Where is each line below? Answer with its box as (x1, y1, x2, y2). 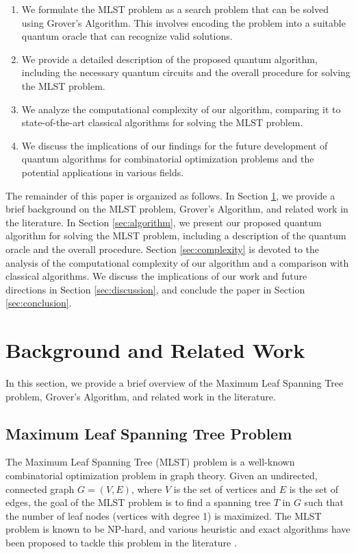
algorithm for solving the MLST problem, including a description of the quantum (5, 228, 346, 243)
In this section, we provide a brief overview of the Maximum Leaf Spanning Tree (5, 376, 344, 389)
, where (131, 481, 162, 496)
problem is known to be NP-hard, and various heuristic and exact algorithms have (5, 522, 351, 536)
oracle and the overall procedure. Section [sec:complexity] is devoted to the (5, 241, 320, 256)
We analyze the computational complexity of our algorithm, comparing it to (21, 101, 341, 116)
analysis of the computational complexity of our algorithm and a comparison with (5, 255, 349, 269)
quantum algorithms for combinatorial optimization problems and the (21, 152, 314, 166)
